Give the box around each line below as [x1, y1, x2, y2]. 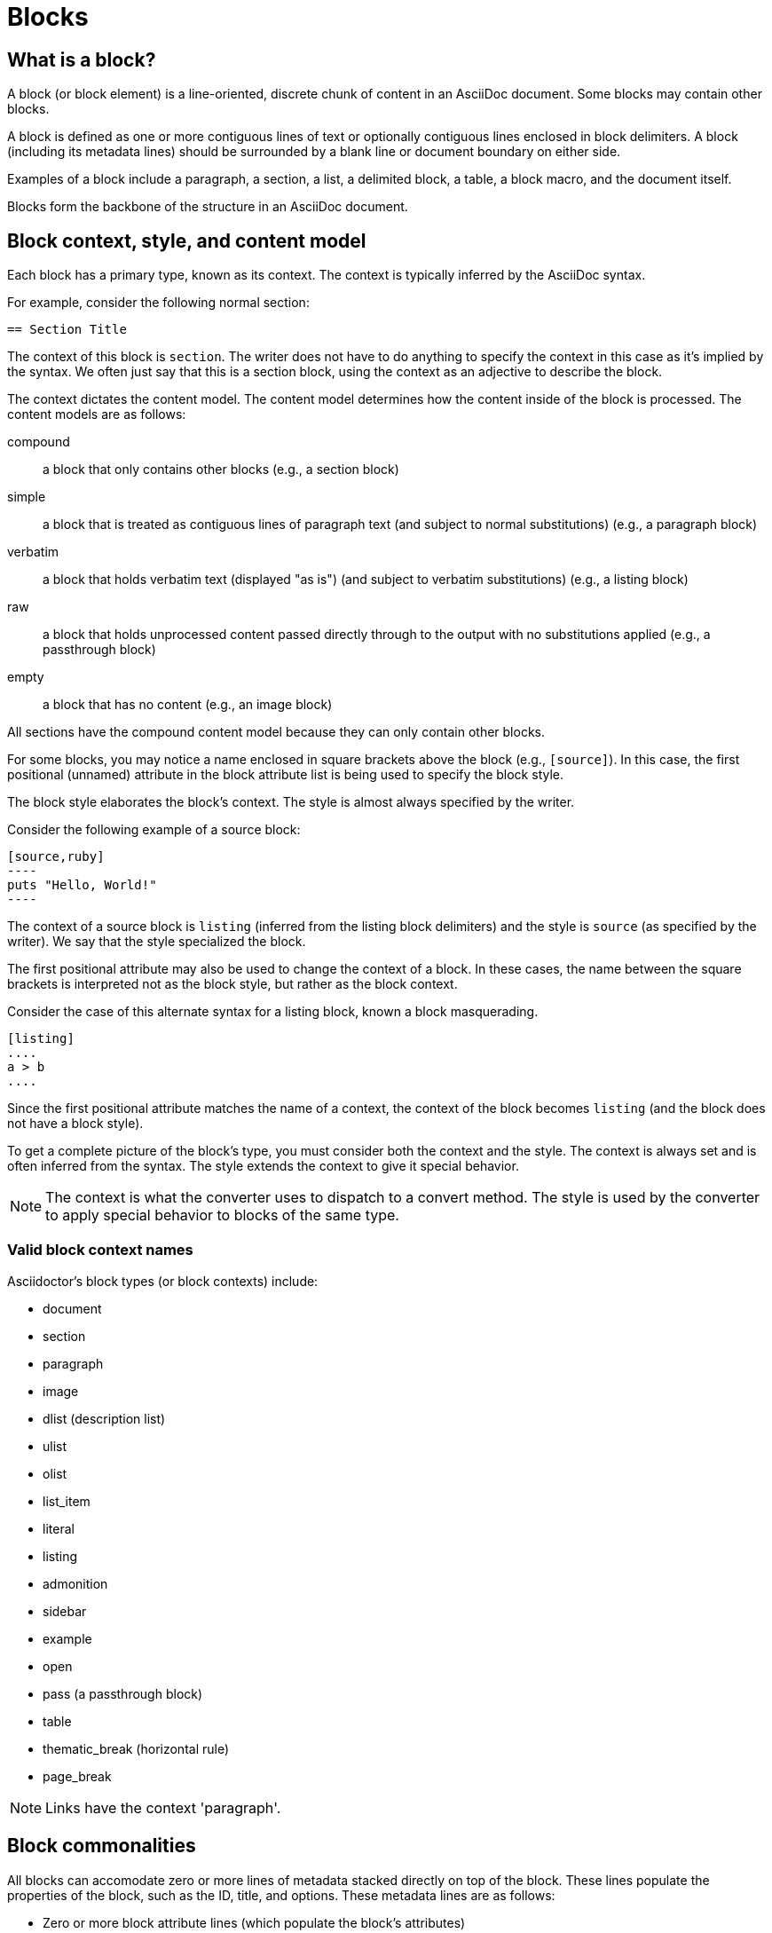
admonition [43, 1575, 108, 1591]
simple [7, 489, 46, 505]
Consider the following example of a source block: [7, 822, 301, 838]
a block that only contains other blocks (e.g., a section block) [43, 462, 399, 477]
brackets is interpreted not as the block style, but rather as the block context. [7, 976, 458, 992]
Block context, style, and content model [7, 229, 366, 252]
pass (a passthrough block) [43, 1685, 203, 1701]
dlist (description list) [43, 1410, 166, 1426]
